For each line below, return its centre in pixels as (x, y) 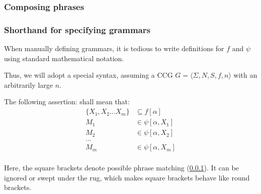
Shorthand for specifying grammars (77, 29)
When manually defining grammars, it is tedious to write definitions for (114, 48)
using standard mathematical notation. (64, 58)
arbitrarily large (29, 84)
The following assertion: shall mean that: (67, 102)
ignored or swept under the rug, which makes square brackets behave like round (127, 177)
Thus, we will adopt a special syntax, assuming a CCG (89, 75)
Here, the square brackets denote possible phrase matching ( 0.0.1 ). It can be (121, 168)
